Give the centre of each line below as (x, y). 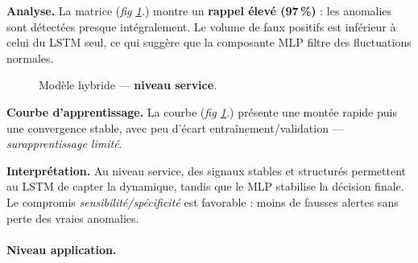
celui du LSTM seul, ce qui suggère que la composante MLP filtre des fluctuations (209, 42)
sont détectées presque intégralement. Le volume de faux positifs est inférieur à (201, 26)
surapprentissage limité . (64, 144)
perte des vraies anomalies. (73, 218)
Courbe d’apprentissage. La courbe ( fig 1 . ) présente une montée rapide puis (202, 111)
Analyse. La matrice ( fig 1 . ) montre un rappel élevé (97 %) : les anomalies (199, 10)
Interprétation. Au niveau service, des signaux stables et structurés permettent (206, 170)
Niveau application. (62, 249)
